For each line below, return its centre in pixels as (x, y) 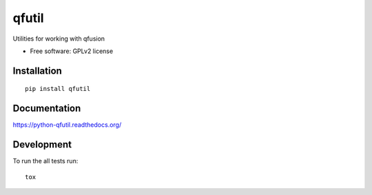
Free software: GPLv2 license (72, 51)
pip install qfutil (58, 89)
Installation (37, 71)
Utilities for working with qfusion (59, 39)
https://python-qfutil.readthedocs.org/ (67, 125)
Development (42, 145)
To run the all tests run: (45, 161)
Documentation (47, 109)
